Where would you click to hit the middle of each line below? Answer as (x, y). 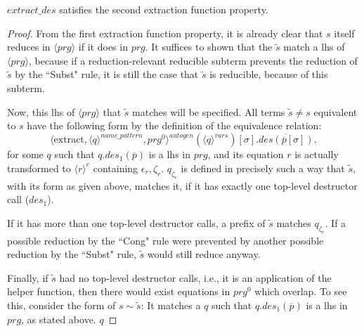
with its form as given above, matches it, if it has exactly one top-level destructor (182, 185)
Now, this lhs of (41, 111)
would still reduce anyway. (204, 254)
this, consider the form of (61, 305)
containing (116, 168)
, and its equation (246, 154)
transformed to (39, 168)
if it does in (103, 47)
